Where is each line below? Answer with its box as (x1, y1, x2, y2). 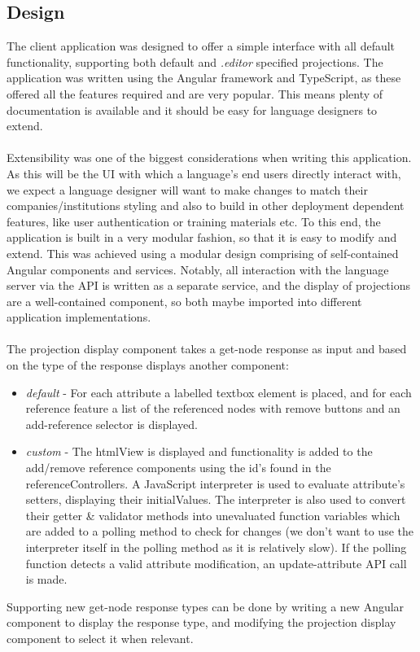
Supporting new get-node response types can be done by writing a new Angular (7, 597, 405, 615)
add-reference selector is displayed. (25, 415, 198, 432)
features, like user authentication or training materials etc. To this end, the (7, 212, 381, 230)
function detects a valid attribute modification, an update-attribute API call (25, 554, 407, 571)
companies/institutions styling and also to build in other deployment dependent (7, 197, 405, 214)
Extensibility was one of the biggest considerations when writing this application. (7, 149, 412, 166)
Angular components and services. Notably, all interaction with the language (7, 260, 389, 278)
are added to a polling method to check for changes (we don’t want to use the (25, 523, 413, 540)
